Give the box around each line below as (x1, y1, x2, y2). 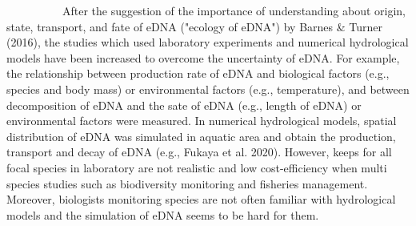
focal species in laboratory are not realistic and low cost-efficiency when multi (6, 159, 387, 176)
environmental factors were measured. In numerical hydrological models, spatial (6, 112, 397, 129)
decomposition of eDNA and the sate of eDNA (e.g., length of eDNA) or (6, 96, 362, 113)
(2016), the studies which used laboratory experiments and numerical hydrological (6, 34, 409, 50)
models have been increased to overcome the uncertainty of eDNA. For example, (6, 49, 400, 66)
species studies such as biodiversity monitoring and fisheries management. (6, 175, 368, 192)
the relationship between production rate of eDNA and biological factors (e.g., (6, 65, 390, 82)
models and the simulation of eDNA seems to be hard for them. (6, 206, 319, 223)
